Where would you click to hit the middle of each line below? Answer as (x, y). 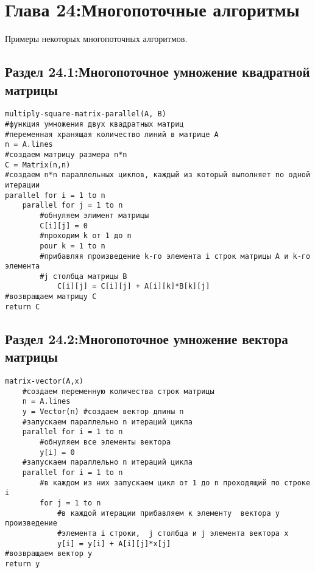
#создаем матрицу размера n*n (66, 154)
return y (23, 564)
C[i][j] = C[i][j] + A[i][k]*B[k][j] (133, 286)
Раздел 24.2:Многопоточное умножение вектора (147, 338)
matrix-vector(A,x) (44, 381)
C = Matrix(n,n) (38, 165)
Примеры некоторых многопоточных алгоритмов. (96, 39)
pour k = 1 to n (73, 246)
